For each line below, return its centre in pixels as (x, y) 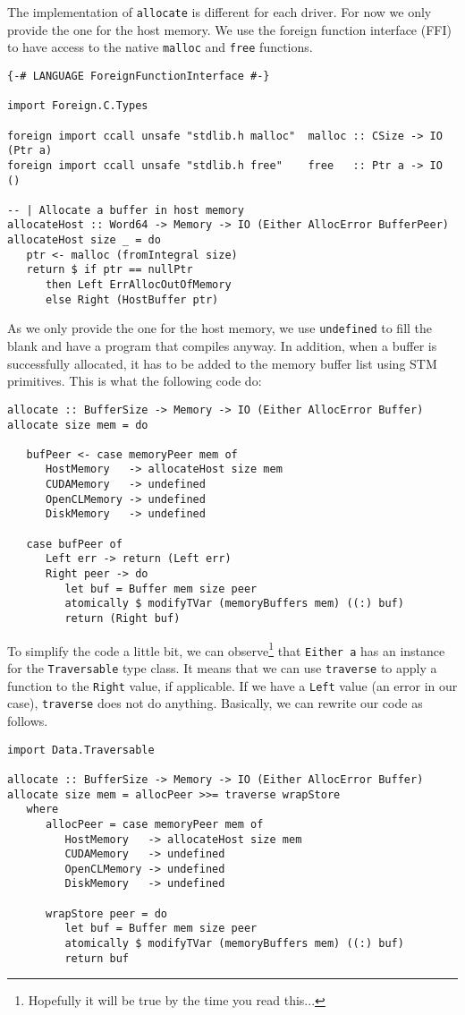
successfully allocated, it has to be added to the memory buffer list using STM (222, 363)
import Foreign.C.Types (78, 106)
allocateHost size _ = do (84, 240)
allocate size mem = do (78, 425)
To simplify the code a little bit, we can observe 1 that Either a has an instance (226, 649)
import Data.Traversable (81, 750)
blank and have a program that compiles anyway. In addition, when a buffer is (222, 346)
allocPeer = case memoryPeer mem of (154, 824)
